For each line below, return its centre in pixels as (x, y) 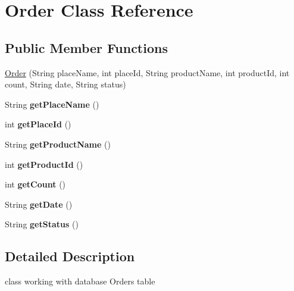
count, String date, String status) (65, 84)
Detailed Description (70, 256)
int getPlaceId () (38, 124)
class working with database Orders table (80, 281)
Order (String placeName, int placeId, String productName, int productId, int (147, 72)
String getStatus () (42, 224)
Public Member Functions (86, 47)
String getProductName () (58, 144)
